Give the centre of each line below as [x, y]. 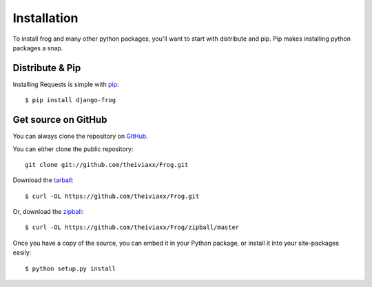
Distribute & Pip [47, 68]
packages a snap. [38, 48]
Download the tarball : [43, 180]
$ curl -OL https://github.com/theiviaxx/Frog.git [112, 196]
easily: [22, 253]
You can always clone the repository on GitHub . [80, 136]
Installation [45, 18]
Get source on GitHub [60, 120]
